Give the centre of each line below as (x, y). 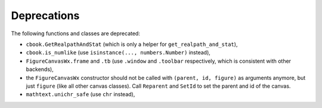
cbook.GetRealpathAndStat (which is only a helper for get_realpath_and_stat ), (132, 44)
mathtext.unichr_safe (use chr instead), (80, 94)
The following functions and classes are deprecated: (75, 33)
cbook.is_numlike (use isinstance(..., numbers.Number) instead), (118, 53)
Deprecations (45, 16)
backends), (40, 69)
